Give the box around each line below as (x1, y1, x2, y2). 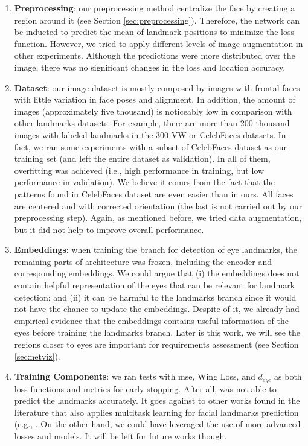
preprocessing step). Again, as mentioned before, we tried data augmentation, (14, 211, 302, 224)
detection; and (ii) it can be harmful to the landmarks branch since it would (14, 290, 297, 303)
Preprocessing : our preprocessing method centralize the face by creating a (14, 2, 295, 14)
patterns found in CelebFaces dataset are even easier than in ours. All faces (14, 187, 294, 200)
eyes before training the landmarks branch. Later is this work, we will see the (14, 326, 301, 339)
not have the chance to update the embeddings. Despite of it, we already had (14, 302, 300, 315)
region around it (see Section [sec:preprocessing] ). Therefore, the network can (14, 13, 300, 26)
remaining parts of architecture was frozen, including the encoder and (14, 255, 272, 267)
